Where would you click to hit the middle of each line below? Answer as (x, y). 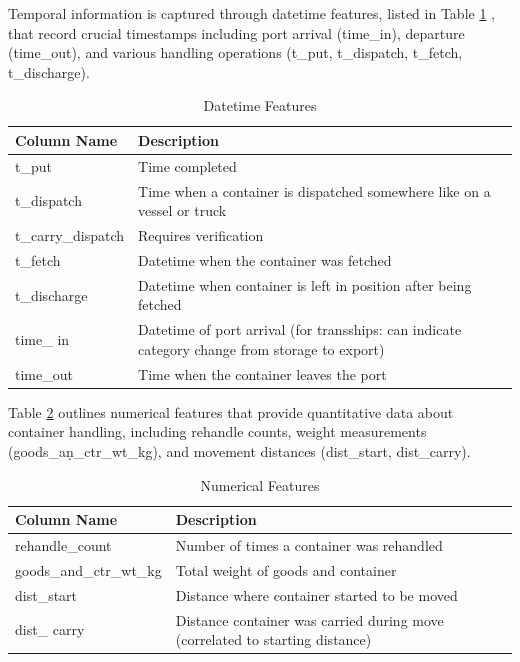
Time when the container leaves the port (262, 373)
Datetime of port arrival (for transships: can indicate (300, 329)
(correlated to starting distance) (273, 639)
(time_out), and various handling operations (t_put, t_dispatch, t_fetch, (235, 52)
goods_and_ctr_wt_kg (88, 569)
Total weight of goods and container (286, 569)
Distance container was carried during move (309, 619)
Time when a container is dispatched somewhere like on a (314, 190)
